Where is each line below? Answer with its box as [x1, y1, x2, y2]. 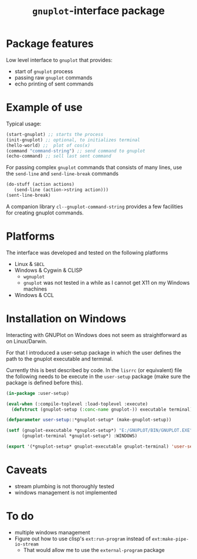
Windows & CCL [14, 291, 55, 298]
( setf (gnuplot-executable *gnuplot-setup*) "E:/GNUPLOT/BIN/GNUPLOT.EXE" [6, 428, 193, 434]
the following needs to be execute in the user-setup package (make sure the [6, 373, 191, 380]
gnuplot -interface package [32, 4, 165, 18]
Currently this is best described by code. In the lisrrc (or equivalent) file [6, 366, 182, 373]
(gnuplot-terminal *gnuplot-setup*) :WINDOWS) [21, 433, 138, 439]
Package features [6, 37, 94, 50]
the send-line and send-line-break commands [6, 170, 119, 177]
